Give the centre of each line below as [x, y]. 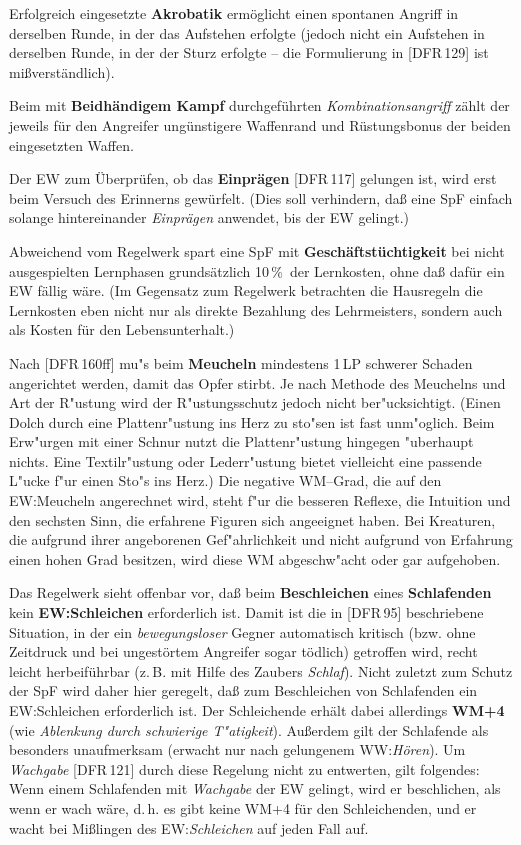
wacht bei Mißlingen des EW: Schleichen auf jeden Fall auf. [189, 827]
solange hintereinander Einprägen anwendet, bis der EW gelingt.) [209, 217]
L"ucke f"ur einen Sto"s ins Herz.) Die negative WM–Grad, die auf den [225, 480]
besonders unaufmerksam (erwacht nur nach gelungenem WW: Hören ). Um [237, 749]
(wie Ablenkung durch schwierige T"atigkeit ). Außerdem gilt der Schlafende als [249, 729]
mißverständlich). [62, 71]
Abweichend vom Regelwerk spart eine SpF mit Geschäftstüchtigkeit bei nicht [257, 250]
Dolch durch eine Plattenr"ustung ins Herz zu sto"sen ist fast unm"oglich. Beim [252, 421]
